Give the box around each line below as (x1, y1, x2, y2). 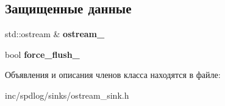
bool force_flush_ (5, 48, 80, 60)
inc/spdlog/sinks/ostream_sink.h (5, 88, 129, 101)
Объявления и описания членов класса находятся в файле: (5, 68, 221, 81)
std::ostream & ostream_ (5, 27, 105, 40)
